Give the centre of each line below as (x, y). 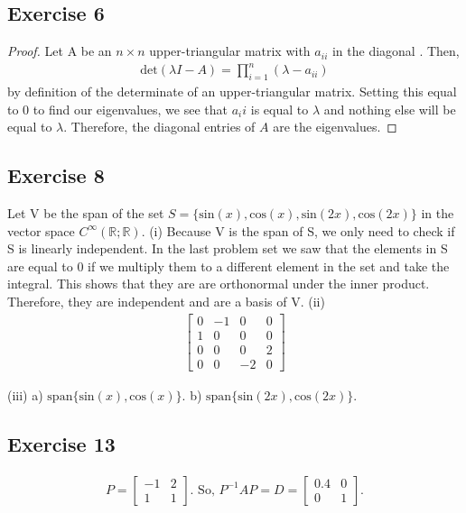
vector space (41, 230)
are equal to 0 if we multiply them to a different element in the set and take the (228, 266)
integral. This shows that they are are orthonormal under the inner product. (219, 284)
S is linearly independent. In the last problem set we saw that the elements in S (228, 248)
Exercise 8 (56, 175)
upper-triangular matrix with (230, 51)
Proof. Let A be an (60, 51)
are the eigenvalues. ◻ (335, 127)
